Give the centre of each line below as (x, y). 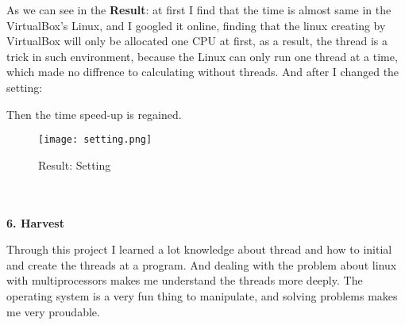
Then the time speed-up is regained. (94, 114)
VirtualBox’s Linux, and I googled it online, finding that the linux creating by (196, 25)
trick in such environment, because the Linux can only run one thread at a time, (202, 56)
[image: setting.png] (95, 140)
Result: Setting (75, 164)
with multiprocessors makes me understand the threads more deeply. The (185, 280)
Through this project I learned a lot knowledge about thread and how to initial (199, 249)
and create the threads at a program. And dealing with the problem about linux (202, 264)
